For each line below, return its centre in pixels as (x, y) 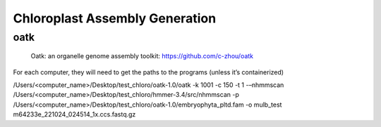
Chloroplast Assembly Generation (115, 18)
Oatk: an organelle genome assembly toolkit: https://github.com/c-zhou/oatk (142, 56)
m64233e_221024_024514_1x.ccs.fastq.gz (74, 114)
